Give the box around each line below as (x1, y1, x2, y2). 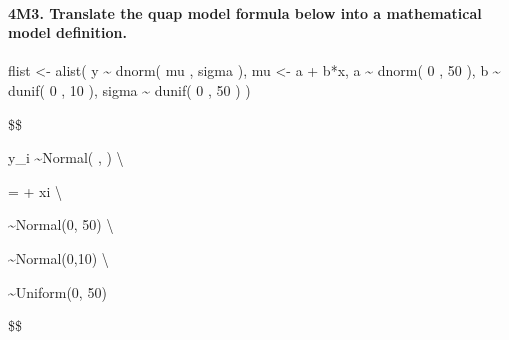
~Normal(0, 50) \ (8, 214, 114, 235)
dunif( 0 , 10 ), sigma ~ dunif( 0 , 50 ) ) (8, 79, 251, 100)
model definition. (8, 22, 127, 43)
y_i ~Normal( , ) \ (8, 147, 124, 168)
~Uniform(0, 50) (8, 281, 107, 302)
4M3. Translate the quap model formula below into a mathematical (8, 2, 482, 23)
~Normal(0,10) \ (8, 247, 109, 268)
